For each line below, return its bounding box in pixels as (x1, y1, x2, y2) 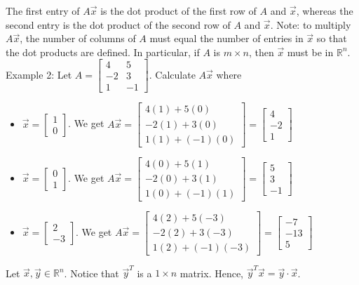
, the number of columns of (20, 31, 136, 46)
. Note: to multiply (270, 17, 351, 32)
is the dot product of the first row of (100, 4, 257, 18)
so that (316, 31, 347, 46)
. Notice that (64, 265, 119, 280)
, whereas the (296, 4, 353, 18)
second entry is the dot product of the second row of (6, 17, 231, 32)
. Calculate (149, 67, 196, 81)
